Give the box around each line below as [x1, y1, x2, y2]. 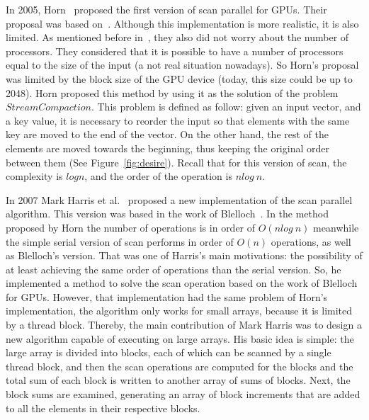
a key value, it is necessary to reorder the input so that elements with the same [6, 113, 350, 127]
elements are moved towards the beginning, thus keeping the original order [6, 140, 329, 155]
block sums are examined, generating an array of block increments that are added [6, 387, 361, 402]
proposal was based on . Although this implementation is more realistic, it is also [6, 16, 359, 30]
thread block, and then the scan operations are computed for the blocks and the [6, 358, 353, 373]
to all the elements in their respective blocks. [6, 400, 200, 415]
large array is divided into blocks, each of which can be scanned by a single [6, 345, 331, 360]
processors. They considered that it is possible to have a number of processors [6, 43, 344, 58]
